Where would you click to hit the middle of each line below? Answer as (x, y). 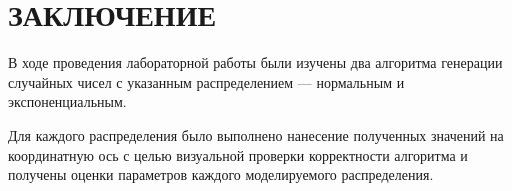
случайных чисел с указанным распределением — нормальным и (206, 81)
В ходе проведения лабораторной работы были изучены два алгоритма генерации (255, 62)
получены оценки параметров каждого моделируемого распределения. (221, 174)
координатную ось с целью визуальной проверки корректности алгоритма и (238, 154)
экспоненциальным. (67, 101)
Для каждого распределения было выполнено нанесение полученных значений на (256, 134)
